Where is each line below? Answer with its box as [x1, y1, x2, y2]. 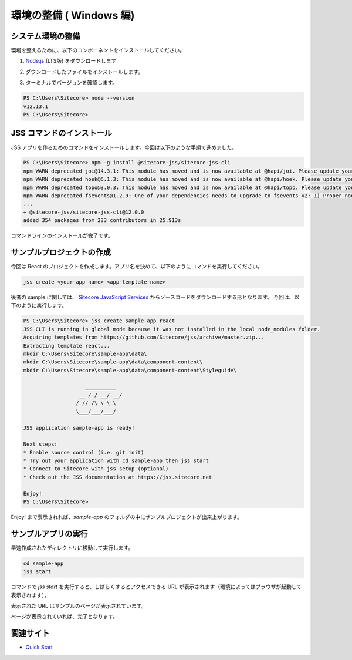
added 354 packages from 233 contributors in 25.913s [23, 217, 181, 224]
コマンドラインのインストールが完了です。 [11, 232, 114, 239]
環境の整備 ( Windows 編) [11, 9, 135, 22]
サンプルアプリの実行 [11, 528, 88, 538]
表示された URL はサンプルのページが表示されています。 [11, 602, 147, 610]
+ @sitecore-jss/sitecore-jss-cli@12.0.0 [23, 208, 144, 215]
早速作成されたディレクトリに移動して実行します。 [11, 544, 134, 551]
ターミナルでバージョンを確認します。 [25, 79, 118, 86]
